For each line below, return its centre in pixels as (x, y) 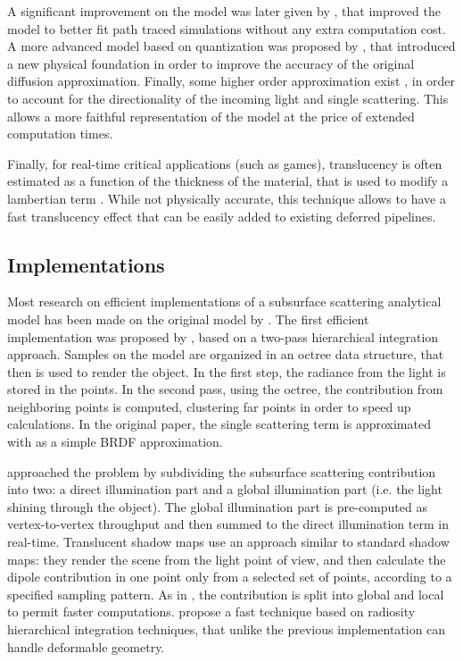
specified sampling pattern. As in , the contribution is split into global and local (226, 594)
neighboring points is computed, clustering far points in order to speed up (209, 406)
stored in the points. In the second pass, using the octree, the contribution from (225, 389)
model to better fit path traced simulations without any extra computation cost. (227, 28)
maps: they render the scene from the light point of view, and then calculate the (227, 559)
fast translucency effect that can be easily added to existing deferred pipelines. (222, 216)
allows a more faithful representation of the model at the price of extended (211, 116)
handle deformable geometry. (86, 646)
